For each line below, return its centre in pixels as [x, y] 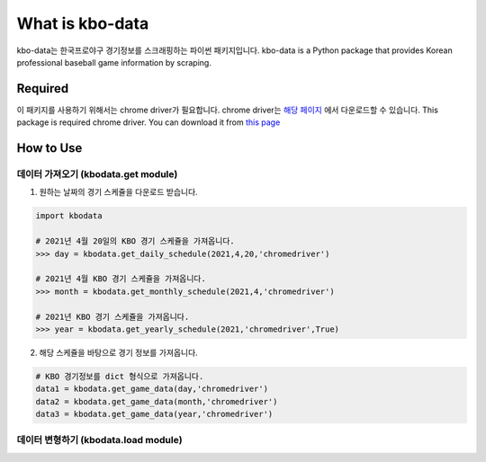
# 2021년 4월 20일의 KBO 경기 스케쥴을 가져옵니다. [135, 241]
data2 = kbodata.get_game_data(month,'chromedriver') [157, 401]
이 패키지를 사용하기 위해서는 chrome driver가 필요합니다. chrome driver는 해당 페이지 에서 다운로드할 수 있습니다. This [227, 110]
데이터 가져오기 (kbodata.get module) [97, 174]
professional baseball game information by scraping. [114, 62]
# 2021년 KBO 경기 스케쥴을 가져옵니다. [112, 316]
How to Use [49, 148]
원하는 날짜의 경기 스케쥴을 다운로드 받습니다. [118, 192]
